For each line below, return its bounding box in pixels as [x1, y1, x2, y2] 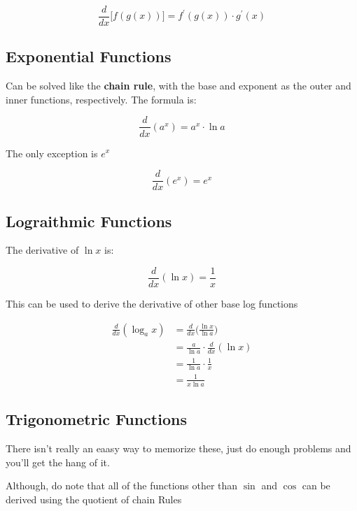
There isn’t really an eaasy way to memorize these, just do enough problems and [6, 440, 351, 455]
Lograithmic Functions [6, 210, 172, 231]
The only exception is [6, 145, 98, 160]
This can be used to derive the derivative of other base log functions [6, 296, 298, 311]
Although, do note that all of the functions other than [6, 478, 238, 493]
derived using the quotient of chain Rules [6, 491, 182, 506]
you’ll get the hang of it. [6, 454, 110, 469]
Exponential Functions [6, 45, 171, 67]
